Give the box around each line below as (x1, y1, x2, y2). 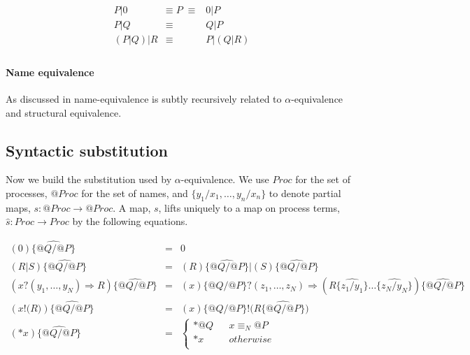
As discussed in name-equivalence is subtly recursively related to (6, 91, 282, 106)
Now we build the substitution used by (6, 172, 172, 187)
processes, (6, 185, 48, 200)
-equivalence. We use (180, 172, 269, 187)
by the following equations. (72, 214, 188, 229)
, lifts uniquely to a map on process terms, (158, 200, 340, 215)
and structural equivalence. (6, 105, 122, 119)
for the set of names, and (81, 185, 188, 200)
